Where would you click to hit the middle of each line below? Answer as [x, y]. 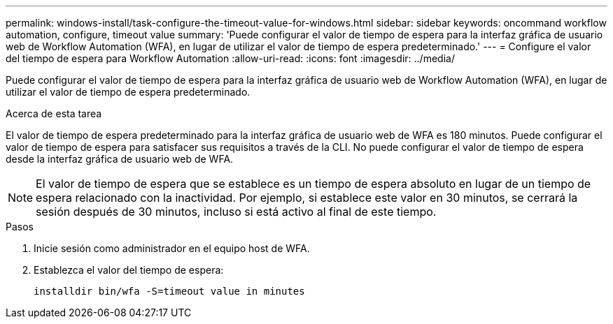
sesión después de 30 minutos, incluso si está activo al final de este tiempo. [236, 212]
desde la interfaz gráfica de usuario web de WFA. [120, 159]
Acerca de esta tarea [54, 113]
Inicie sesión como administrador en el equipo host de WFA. [172, 248]
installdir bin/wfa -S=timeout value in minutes [169, 291]
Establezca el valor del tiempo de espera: [129, 270]
